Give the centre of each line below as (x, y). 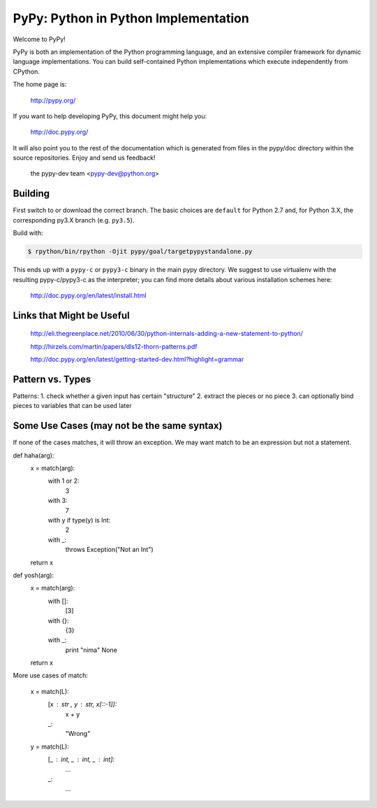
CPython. (26, 71)
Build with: (28, 233)
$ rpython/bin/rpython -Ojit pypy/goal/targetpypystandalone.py (140, 251)
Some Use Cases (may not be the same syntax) (118, 426)
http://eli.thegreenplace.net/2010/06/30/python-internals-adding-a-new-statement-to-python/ (167, 334)
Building (31, 193)
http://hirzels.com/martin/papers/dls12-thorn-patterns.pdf (114, 346)
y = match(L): (50, 746)
